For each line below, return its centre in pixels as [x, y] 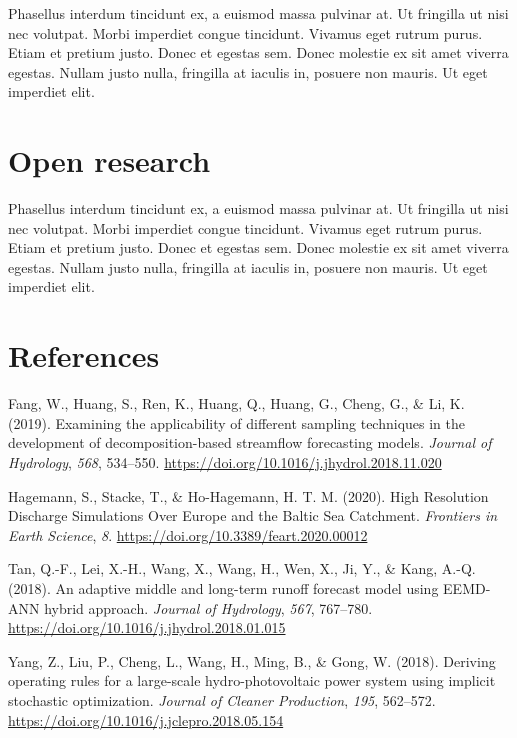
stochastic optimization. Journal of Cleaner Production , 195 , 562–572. [222, 699]
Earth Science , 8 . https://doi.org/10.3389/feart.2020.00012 [188, 534]
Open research [109, 160]
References [84, 355]
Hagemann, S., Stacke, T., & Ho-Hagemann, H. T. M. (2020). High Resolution [248, 495]
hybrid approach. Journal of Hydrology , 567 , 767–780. [208, 607]
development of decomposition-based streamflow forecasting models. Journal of [250, 442]
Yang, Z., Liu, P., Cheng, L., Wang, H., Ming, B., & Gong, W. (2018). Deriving [252, 660]
